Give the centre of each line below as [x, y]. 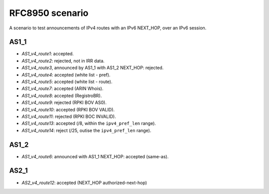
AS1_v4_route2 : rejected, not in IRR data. [63, 61]
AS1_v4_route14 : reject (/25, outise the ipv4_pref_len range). [86, 130]
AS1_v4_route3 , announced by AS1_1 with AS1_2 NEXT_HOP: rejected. [93, 68]
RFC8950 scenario [49, 13]
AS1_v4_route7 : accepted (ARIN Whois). [63, 89]
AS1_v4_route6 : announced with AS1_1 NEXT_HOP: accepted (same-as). [95, 156]
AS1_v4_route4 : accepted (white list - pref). [66, 75]
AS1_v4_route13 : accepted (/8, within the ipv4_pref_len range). [89, 123]
